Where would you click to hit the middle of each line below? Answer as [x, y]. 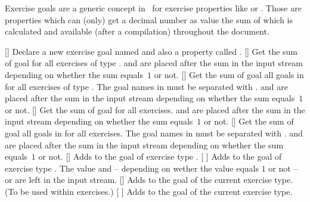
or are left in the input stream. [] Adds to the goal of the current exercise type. [149, 180]
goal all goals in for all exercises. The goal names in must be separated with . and [154, 133]
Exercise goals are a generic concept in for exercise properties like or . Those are [153, 8]
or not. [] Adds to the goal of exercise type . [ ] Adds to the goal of [160, 156]
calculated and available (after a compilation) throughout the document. [137, 31]
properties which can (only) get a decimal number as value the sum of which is [149, 19]
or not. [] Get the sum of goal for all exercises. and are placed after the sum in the [155, 109]
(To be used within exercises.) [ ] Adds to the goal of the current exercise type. [149, 191]
